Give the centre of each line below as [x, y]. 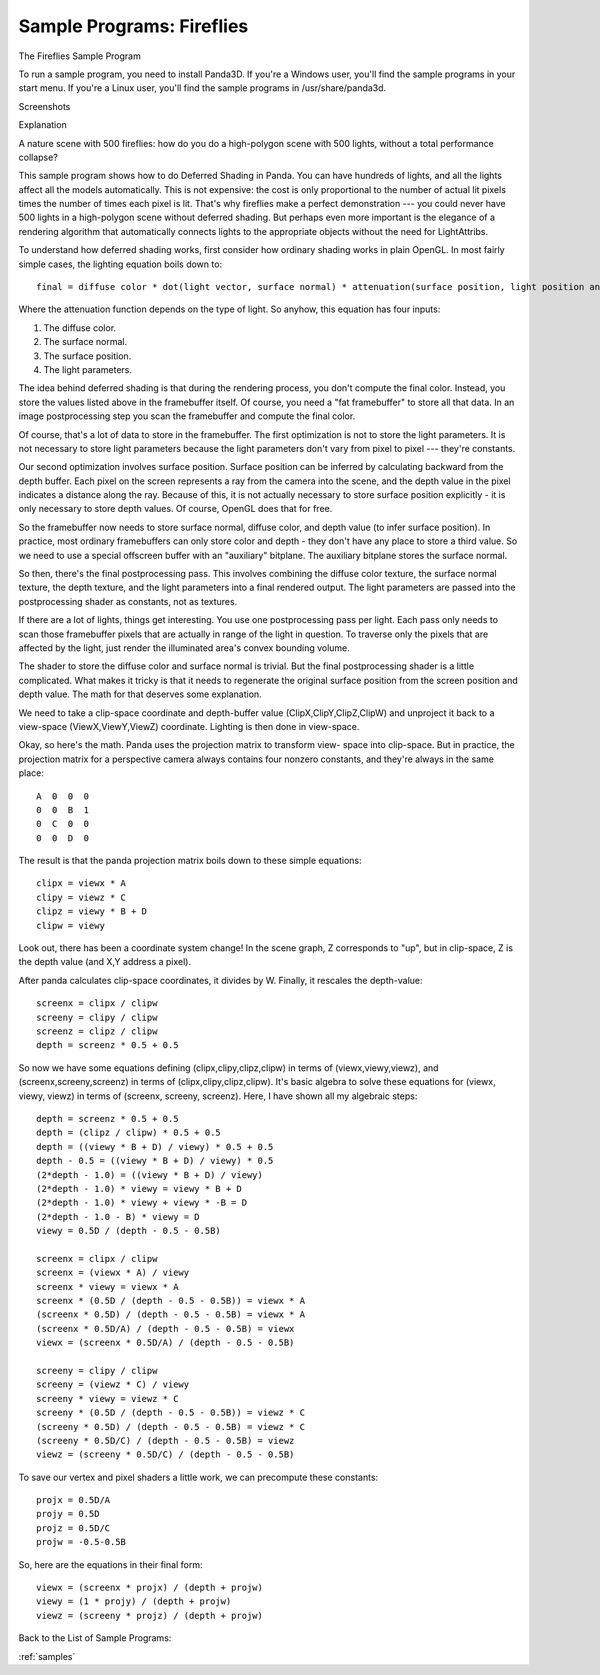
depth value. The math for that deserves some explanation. [140, 694]
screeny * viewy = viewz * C [107, 1398]
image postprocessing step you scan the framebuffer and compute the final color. [187, 416]
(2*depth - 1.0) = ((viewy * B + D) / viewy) [150, 1174]
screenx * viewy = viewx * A [107, 1286]
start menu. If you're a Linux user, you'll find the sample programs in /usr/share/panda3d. [202, 88]
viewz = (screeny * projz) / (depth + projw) [150, 1615]
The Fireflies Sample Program [80, 56]
